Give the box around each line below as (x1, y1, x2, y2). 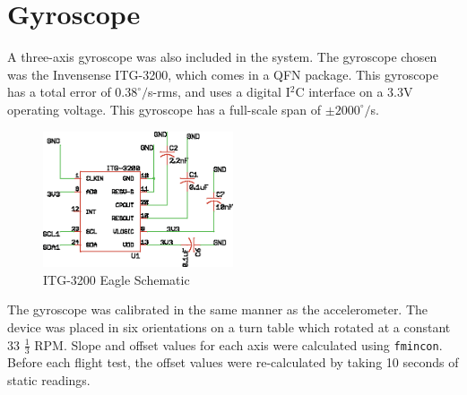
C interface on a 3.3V (295, 82, 413, 101)
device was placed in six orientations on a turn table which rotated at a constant (7, 317, 451, 336)
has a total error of (7, 82, 111, 101)
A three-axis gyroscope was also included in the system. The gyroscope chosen (7, 47, 437, 66)
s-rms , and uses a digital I (148, 82, 290, 101)
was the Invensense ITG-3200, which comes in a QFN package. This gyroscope (7, 64, 438, 83)
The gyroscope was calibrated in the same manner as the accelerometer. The (7, 300, 428, 319)
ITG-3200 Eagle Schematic (43, 270, 190, 288)
